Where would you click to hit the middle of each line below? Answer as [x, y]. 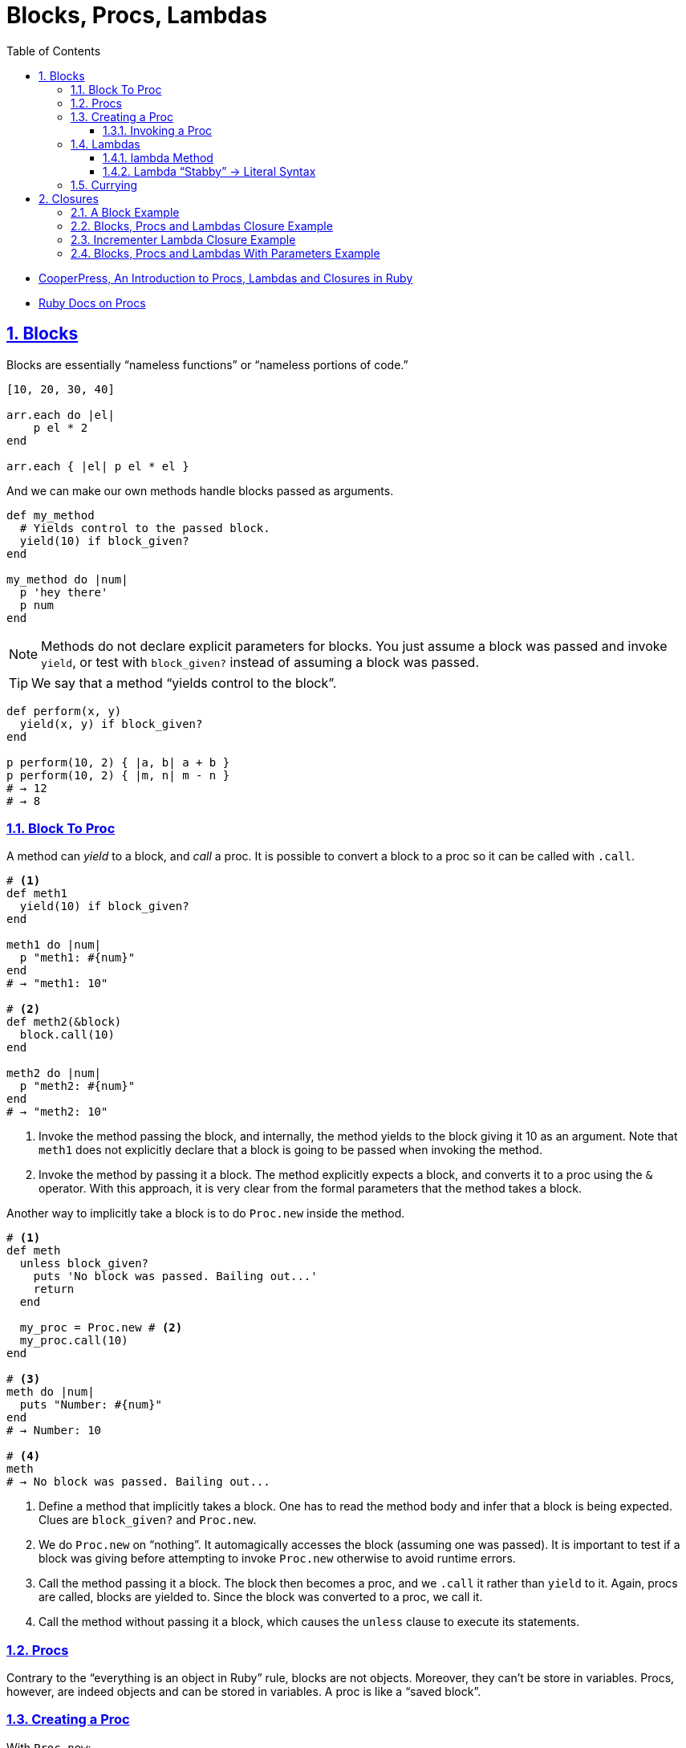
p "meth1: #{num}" [77, 958]
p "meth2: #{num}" [77, 1086]
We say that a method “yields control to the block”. [184, 683]
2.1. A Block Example [125, 212]
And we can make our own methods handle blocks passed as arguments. [200, 490]
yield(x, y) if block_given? [111, 724]
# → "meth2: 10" [57, 1112]
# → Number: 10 [54, 1431]
